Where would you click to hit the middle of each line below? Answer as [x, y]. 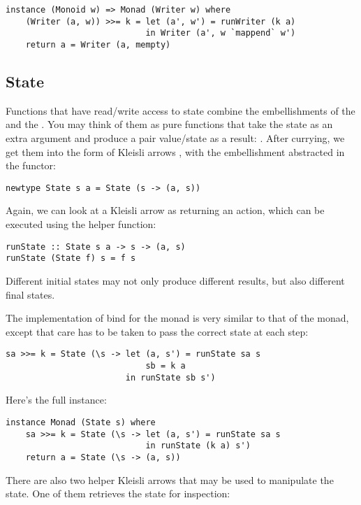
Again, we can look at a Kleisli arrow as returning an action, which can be [165, 210]
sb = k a [165, 365]
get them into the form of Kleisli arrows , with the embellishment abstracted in [175, 151]
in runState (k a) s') [198, 446]
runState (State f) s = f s [71, 258]
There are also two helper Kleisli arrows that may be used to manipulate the [170, 479]
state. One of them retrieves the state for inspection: [118, 493]
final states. [30, 294]
